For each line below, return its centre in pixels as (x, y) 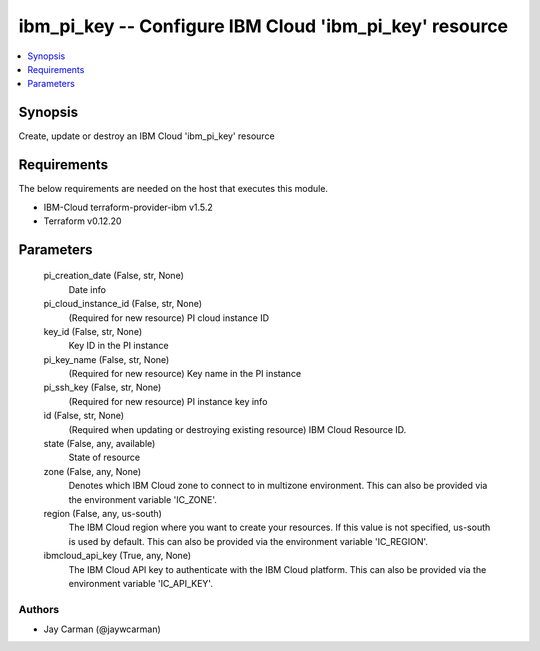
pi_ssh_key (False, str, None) (102, 387)
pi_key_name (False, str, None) (106, 359)
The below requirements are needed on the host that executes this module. (173, 189)
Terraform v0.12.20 (82, 221)
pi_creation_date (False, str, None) (114, 276)
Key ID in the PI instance (118, 346)
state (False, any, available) (99, 444)
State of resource (104, 457)
